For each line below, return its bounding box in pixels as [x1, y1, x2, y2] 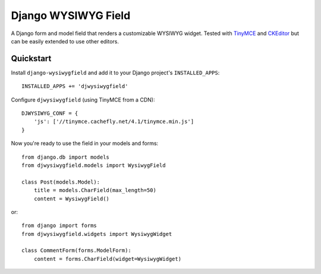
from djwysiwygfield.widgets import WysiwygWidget [21, 231, 172, 237]
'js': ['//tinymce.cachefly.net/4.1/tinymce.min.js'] [33, 118, 194, 125]
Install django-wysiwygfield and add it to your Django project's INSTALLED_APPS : [11, 69, 220, 76]
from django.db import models [21, 153, 110, 160]
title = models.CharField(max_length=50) [33, 187, 157, 194]
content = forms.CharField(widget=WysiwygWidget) [33, 256, 181, 262]
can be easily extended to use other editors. [11, 37, 119, 45]
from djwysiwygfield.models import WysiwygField [21, 162, 166, 169]
